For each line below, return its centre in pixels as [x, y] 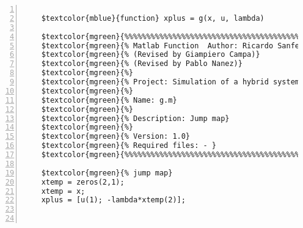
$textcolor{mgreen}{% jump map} [107, 173]
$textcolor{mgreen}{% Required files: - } [129, 146]
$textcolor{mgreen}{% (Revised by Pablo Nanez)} [142, 64]
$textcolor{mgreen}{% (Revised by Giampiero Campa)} [151, 55]
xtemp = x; [63, 191]
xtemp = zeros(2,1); [83, 182]
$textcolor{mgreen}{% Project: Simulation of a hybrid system [170, 82]
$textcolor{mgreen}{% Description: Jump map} [135, 118]
